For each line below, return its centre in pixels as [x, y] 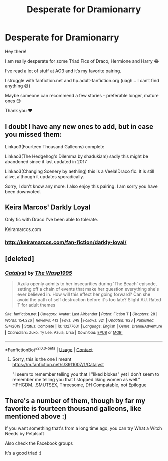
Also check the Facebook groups [39, 443]
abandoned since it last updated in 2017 [46, 161]
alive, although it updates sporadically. [45, 176]
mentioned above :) [36, 416]
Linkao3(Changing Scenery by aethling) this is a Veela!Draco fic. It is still [80, 171]
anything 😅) [18, 86]
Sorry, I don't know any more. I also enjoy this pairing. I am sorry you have [82, 186]
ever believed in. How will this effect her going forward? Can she [84, 294]
